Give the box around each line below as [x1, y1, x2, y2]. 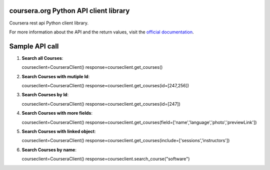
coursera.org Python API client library [9, 6, 130, 15]
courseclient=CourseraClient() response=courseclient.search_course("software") [21, 156, 190, 162]
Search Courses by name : [21, 147, 77, 153]
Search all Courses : [21, 55, 63, 61]
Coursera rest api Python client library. [9, 20, 89, 26]
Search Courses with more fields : [21, 110, 92, 116]
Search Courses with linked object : [21, 128, 96, 134]
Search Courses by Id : [21, 92, 69, 98]
